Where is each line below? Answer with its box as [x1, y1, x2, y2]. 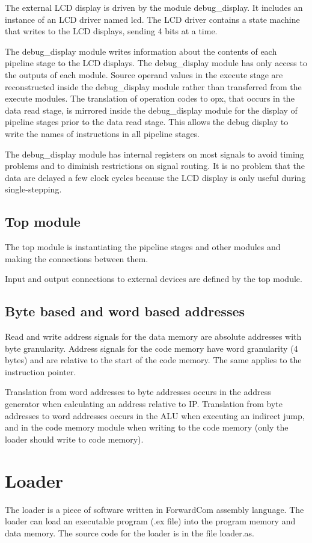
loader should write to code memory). [5, 432, 144, 445]
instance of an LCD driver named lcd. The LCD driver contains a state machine [5, 13, 300, 25]
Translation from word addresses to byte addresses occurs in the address [5, 385, 271, 398]
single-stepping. [5, 183, 62, 195]
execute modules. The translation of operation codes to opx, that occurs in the [5, 92, 295, 105]
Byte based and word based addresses [5, 302, 245, 321]
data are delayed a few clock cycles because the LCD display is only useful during [5, 171, 306, 183]
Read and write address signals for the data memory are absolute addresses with [5, 330, 302, 343]
